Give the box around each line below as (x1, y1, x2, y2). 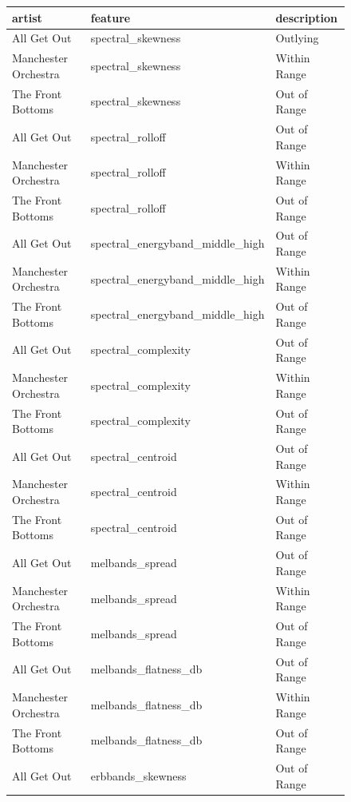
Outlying (275, 30, 319, 46)
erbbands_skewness (90, 767, 187, 784)
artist (12, 9, 42, 26)
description (275, 9, 338, 26)
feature (90, 9, 131, 26)
